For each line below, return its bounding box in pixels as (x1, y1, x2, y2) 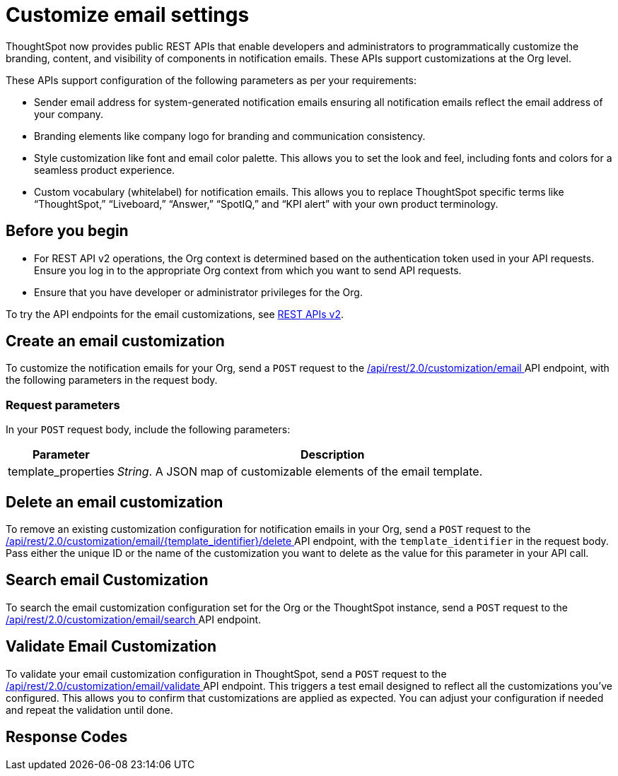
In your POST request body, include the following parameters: (6, 423, 291, 436)
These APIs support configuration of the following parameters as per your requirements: (6, 74, 417, 86)
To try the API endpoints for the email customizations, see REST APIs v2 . (6, 307, 344, 320)
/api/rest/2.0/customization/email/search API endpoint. (6, 613, 262, 625)
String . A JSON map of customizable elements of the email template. (117, 464, 483, 479)
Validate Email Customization (6, 637, 217, 656)
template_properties (8, 464, 115, 479)
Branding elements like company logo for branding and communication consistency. (34, 129, 426, 142)
